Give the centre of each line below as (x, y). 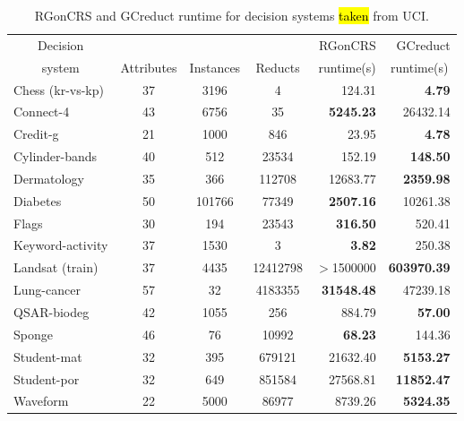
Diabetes (38, 200)
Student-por (47, 378)
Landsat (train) (56, 267)
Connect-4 (42, 112)
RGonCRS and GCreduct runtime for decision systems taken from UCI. (232, 15)
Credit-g (36, 134)
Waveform (41, 401)
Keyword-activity (61, 245)
